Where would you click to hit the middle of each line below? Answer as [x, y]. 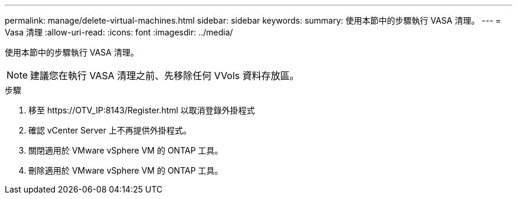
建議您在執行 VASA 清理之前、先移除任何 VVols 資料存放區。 [165, 76]
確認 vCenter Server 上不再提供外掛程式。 [110, 130]
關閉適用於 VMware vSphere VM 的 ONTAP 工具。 [126, 150]
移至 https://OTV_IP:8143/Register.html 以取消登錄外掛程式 [142, 110]
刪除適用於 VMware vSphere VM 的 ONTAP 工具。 [126, 170]
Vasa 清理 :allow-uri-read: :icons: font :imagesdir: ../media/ [119, 32]
